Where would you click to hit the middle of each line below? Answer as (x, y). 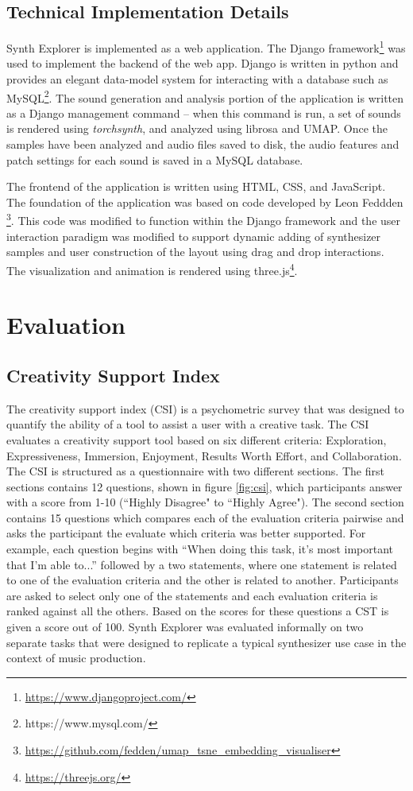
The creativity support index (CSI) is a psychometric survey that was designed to (205, 408)
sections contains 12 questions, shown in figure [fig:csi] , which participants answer (205, 486)
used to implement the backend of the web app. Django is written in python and (203, 63)
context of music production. (76, 658)
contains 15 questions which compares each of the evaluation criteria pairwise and (205, 517)
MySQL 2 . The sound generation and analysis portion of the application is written (205, 96)
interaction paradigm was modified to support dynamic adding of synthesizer (194, 236)
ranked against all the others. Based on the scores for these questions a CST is (198, 611)
